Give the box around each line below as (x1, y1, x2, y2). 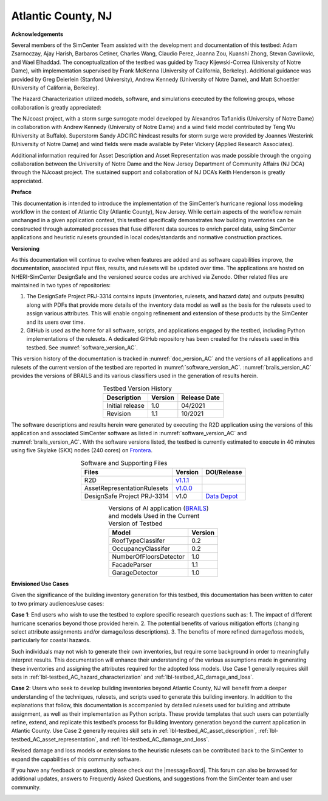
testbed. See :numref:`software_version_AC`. (26, 344, 138, 351)
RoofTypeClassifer (112, 536, 165, 545)
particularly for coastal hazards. (11, 637, 91, 644)
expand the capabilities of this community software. (11, 755, 142, 763)
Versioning (11, 245, 39, 252)
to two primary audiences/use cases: (11, 600, 104, 607)
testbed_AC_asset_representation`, (11, 735, 98, 743)
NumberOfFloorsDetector (112, 553, 185, 561)
